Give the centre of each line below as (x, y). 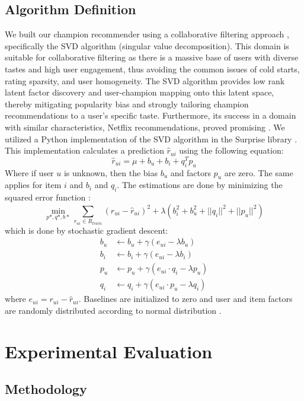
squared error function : (48, 197)
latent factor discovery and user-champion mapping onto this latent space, (140, 92)
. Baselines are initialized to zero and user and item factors (185, 299)
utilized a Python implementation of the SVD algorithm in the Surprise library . (151, 139)
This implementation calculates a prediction (84, 150)
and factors (191, 172)
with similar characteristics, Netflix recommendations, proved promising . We (145, 127)
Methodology (46, 389)
